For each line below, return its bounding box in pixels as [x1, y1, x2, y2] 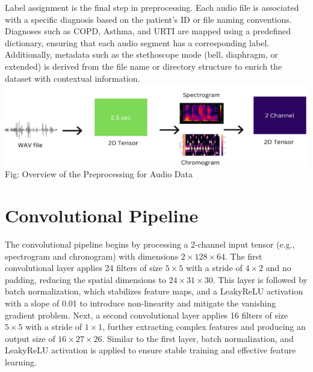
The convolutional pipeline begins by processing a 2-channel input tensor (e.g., [5, 237, 295, 250]
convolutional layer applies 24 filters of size [5, 261, 163, 274]
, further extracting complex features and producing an [102, 320, 306, 333]
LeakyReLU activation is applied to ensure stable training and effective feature [5, 344, 296, 356]
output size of [5, 332, 55, 344]
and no [265, 261, 291, 274]
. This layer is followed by [212, 273, 308, 285]
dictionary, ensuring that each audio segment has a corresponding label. [5, 36, 270, 49]
